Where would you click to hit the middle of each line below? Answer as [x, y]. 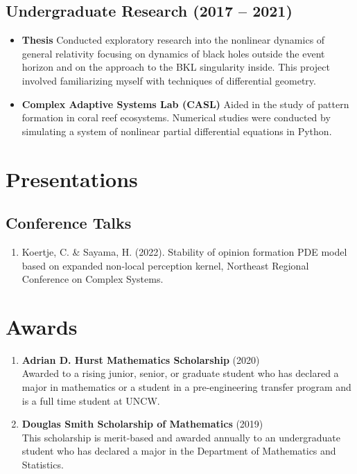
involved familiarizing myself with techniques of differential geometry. [169, 80]
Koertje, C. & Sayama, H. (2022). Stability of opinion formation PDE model [184, 251]
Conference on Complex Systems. [93, 279]
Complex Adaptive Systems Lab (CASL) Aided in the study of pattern [185, 104]
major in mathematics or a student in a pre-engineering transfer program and [186, 387]
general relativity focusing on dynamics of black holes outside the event [173, 53]
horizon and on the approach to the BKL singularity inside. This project [176, 67]
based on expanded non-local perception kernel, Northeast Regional [165, 265]
